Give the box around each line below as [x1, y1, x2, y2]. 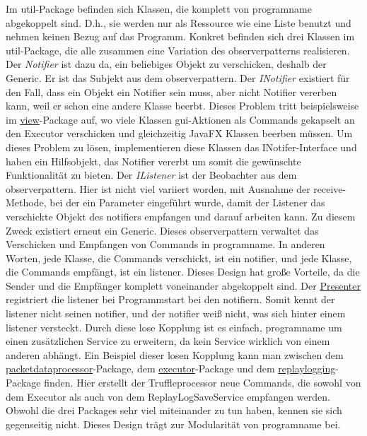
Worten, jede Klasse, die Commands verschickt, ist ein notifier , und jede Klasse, [6, 250, 352, 265]
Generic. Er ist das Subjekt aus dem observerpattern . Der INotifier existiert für [6, 70, 350, 85]
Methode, [6, 195, 47, 210]
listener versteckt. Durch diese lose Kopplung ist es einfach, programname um [6, 319, 342, 334]
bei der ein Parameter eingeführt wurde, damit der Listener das [49, 195, 325, 210]
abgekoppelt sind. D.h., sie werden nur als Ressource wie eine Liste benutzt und [6, 15, 351, 30]
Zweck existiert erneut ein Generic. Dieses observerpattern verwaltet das [6, 223, 319, 237]
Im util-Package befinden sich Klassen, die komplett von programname [6, 1, 312, 16]
